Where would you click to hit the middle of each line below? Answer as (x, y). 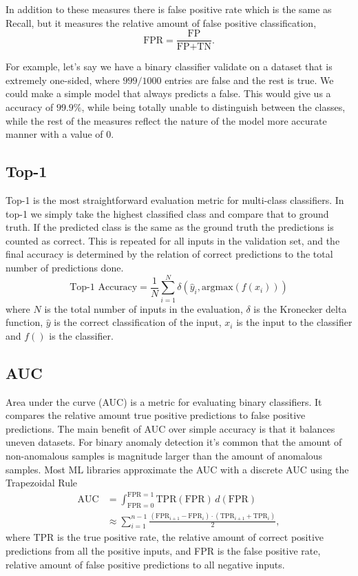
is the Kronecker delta (300, 308)
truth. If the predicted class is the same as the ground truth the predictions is (170, 227)
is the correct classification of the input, (138, 322)
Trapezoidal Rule (42, 483)
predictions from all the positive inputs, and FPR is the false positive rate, (163, 550)
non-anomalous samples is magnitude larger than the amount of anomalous (164, 456)
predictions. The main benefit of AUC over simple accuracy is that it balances (170, 428)
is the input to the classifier (294, 322)
